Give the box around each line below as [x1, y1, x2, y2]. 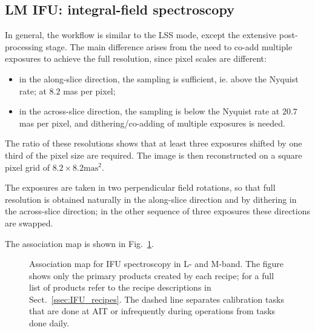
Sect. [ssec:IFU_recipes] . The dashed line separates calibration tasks [29, 292, 284, 305]
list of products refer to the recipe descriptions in [29, 281, 211, 294]
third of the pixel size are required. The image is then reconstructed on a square [5, 148, 302, 161]
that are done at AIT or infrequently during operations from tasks [29, 305, 276, 317]
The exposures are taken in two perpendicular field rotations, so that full [5, 181, 276, 194]
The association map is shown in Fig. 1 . [5, 237, 154, 249]
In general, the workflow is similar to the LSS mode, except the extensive [5, 28, 277, 41]
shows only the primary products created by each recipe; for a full [29, 269, 274, 282]
